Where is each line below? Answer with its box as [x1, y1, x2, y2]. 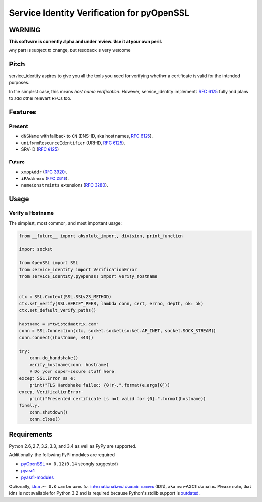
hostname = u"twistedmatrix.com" [19, 321, 99, 327]
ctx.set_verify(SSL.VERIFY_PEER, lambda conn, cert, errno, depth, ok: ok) [19, 301, 204, 307]
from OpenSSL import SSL [19, 260, 79, 266]
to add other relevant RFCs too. [9, 95, 72, 101]
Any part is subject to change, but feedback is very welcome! [9, 48, 132, 53]
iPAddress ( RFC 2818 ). [21, 176, 69, 181]
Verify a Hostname [9, 210, 54, 217]
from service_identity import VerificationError [19, 267, 137, 273]
